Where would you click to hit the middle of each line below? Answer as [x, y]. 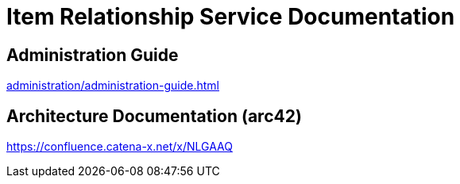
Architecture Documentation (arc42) [154, 116]
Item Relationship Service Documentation [231, 17]
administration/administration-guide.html [113, 86]
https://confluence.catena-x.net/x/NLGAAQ [120, 147]
